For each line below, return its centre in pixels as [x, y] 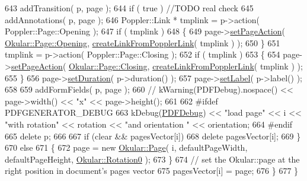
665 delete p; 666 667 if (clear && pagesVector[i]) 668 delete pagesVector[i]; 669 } [153, 136]
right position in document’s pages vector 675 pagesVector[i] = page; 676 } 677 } [152, 171]
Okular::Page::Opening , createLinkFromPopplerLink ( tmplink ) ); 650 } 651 [143, 42]
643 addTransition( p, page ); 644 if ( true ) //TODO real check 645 [129, 8]
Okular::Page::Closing [108, 66]
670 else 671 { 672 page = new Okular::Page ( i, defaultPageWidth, [126, 147]
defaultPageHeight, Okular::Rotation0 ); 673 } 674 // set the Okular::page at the [152, 159]
